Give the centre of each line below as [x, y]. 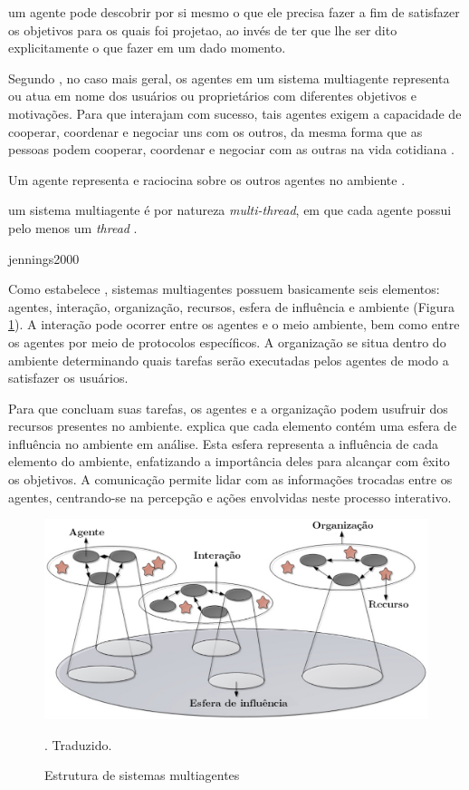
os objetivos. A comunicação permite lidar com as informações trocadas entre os [230, 479]
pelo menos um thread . [73, 227]
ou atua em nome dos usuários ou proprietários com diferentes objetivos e [212, 96]
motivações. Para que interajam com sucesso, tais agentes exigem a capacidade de [235, 113]
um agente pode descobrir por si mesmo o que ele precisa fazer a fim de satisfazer [234, 12]
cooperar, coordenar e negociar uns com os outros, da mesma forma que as [215, 131]
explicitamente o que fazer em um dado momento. [147, 48]
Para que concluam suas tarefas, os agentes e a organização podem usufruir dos [228, 408]
